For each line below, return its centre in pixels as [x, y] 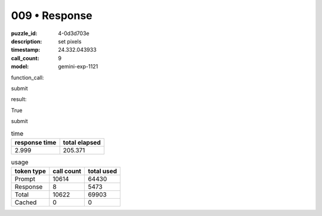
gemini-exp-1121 [78, 67]
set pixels [70, 41]
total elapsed [82, 142]
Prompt [25, 179]
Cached [26, 202]
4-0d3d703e [74, 33]
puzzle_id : [24, 33]
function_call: [27, 77]
